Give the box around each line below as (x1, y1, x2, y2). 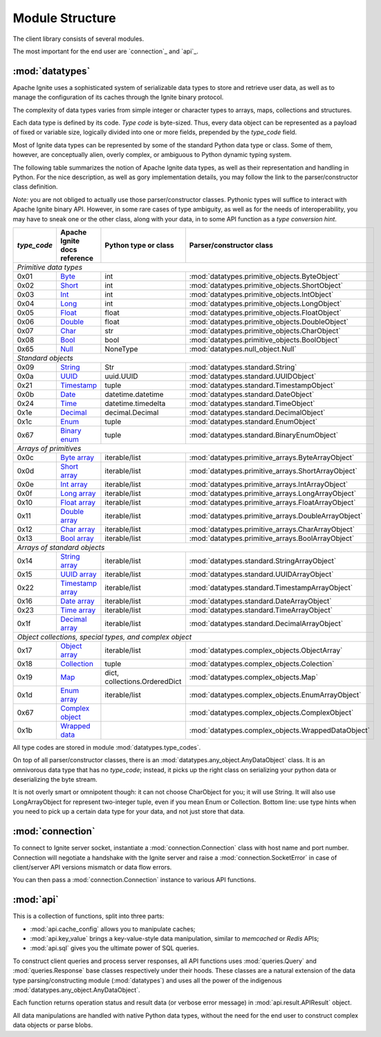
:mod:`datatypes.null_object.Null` (189, 344, 297, 354)
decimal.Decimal (104, 407, 159, 417)
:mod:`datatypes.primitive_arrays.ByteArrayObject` (189, 452, 355, 462)
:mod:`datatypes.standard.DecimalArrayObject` (189, 618, 344, 628)
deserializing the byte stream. (12, 776, 97, 784)
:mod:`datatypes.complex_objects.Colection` (189, 659, 335, 668)
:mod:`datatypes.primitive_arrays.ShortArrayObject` (189, 466, 357, 475)
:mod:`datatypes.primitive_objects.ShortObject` (189, 280, 344, 290)
